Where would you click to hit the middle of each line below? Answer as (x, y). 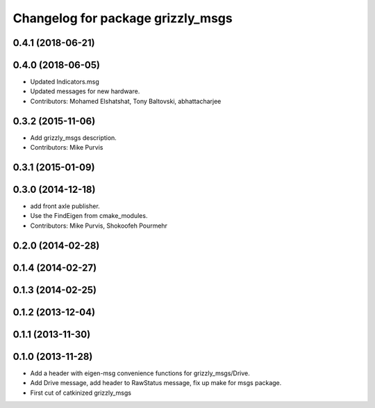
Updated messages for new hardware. (85, 91)
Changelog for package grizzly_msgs (123, 18)
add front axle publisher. (65, 206)
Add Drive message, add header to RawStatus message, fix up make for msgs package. (156, 383)
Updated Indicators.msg (65, 82)
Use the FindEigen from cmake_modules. (89, 216)
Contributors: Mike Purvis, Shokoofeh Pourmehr (99, 226)
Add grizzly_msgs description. (74, 138)
